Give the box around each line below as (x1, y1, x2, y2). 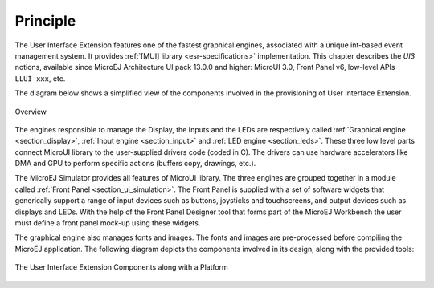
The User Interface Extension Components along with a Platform (14, 262, 228, 272)
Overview (14, 107, 47, 116)
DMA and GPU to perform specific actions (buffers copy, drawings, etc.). (14, 159, 256, 168)
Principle (14, 12, 76, 30)
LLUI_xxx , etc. (14, 73, 66, 83)
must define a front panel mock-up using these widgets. (14, 218, 201, 228)
